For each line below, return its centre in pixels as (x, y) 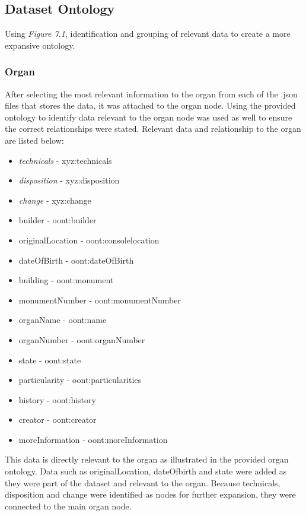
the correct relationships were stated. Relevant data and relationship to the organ (153, 129)
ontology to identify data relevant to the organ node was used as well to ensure (149, 117)
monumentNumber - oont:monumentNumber (100, 300)
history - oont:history (57, 399)
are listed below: (34, 140)
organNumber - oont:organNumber (82, 339)
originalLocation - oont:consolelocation (89, 240)
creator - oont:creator (58, 420)
